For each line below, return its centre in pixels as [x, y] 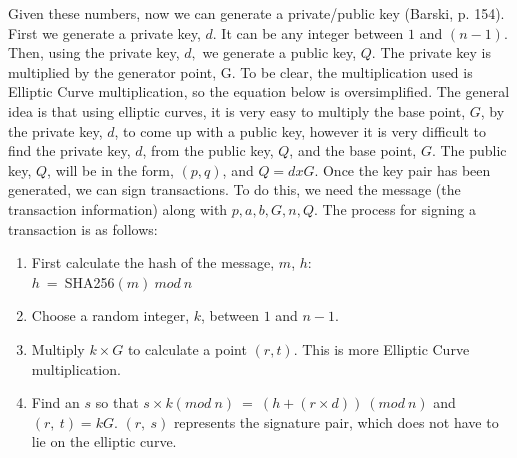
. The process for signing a [395, 208]
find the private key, [69, 150]
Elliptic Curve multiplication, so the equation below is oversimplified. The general [259, 91]
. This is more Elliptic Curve [381, 348]
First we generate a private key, [104, 32]
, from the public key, [208, 150]
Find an [55, 402]
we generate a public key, [279, 52]
